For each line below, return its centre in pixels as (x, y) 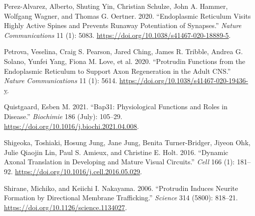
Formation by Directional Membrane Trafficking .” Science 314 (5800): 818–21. (121, 198)
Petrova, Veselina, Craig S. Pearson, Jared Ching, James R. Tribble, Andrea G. (124, 51)
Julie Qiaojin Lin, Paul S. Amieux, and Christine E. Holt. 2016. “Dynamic (116, 152)
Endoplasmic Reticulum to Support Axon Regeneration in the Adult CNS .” (117, 71)
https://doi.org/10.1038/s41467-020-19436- (184, 80)
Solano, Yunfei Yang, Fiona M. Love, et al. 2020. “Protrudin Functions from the (125, 61)
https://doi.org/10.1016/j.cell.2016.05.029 (78, 171)
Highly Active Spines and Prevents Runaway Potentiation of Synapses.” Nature (123, 25)
